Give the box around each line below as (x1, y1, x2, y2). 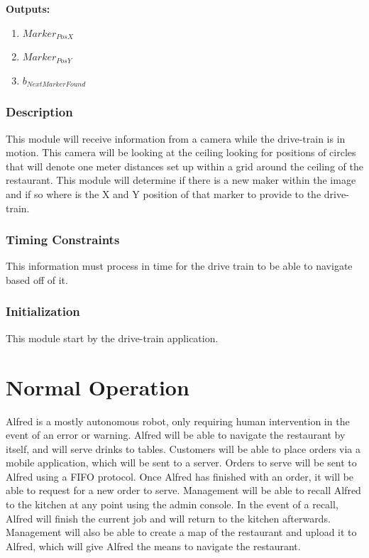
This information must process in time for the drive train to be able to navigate (6, 258, 353, 273)
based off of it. (6, 272, 68, 287)
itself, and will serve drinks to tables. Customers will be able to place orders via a (6, 441, 361, 456)
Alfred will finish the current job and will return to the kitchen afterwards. (6, 510, 331, 525)
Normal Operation (6, 372, 189, 401)
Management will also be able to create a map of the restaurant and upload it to (6, 525, 357, 540)
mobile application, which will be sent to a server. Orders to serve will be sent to (6, 455, 357, 470)
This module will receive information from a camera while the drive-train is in (6, 131, 346, 146)
